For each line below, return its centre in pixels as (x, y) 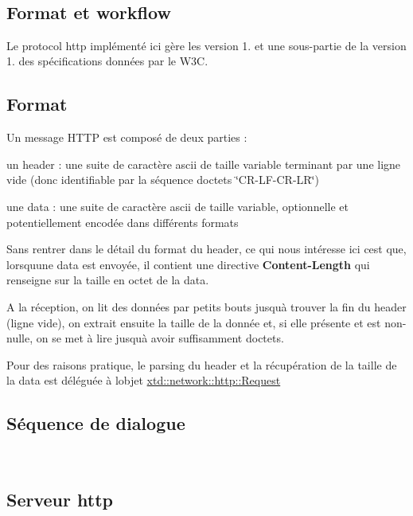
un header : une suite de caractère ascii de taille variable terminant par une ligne (204, 164)
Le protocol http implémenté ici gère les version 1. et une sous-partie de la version (206, 45)
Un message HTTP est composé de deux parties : (127, 137)
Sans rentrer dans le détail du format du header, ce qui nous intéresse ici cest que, (206, 249)
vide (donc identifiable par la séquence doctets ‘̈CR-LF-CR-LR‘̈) (163, 180)
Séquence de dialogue (96, 423)
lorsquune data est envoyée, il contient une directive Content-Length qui (188, 264)
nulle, (20, 338)
